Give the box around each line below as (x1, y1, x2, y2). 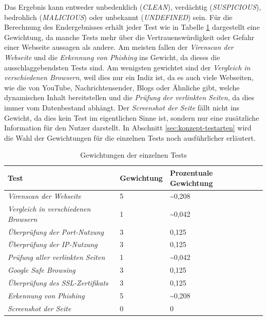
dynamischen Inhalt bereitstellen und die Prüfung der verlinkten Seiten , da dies (4, 92, 255, 103)
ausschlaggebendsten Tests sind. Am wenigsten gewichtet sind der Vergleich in (4, 62, 251, 72)
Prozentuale (169, 167, 213, 178)
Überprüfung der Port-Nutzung (8, 226, 104, 237)
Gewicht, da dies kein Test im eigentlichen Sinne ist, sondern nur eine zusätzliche (4, 112, 259, 123)
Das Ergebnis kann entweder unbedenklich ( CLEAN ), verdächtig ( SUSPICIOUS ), (4, 2, 261, 12)
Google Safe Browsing (8, 265, 75, 275)
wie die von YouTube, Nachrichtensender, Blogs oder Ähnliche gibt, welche (4, 82, 240, 92)
